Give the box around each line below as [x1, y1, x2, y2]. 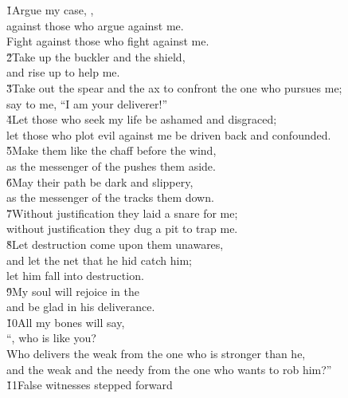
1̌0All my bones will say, [6, 313, 125, 330]
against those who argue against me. [6, 17, 184, 33]
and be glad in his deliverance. [6, 298, 155, 315]
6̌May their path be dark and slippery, [6, 173, 194, 190]
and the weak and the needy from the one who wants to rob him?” [6, 361, 332, 377]
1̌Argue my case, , [6, 2, 94, 18]
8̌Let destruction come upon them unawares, [6, 235, 224, 252]
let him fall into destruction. [6, 267, 144, 284]
